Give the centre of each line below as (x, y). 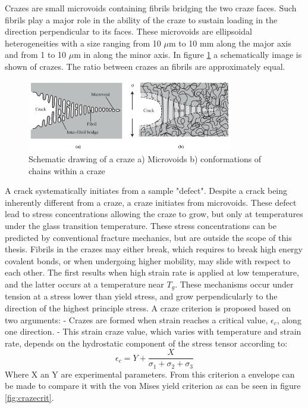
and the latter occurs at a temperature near (84, 284)
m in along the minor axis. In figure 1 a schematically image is (188, 55)
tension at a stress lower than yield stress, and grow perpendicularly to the (141, 296)
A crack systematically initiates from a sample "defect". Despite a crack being (146, 191)
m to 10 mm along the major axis (230, 43)
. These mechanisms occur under (234, 284)
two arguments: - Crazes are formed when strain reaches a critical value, (136, 319)
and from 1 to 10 (36, 55)
